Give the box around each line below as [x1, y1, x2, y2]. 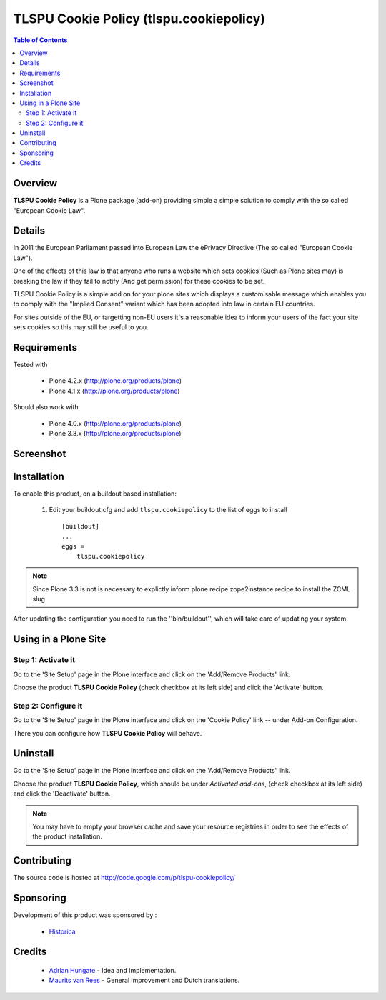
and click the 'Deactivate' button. [13, 789, 111, 798]
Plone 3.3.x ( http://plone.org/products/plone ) [49, 429, 182, 438]
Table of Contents [13, 36, 68, 44]
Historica [49, 927, 76, 936]
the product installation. [32, 832, 103, 841]
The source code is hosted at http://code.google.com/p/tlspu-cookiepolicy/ [13, 874, 235, 882]
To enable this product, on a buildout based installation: [13, 489, 177, 498]
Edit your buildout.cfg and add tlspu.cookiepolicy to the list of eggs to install [49, 506, 287, 514]
